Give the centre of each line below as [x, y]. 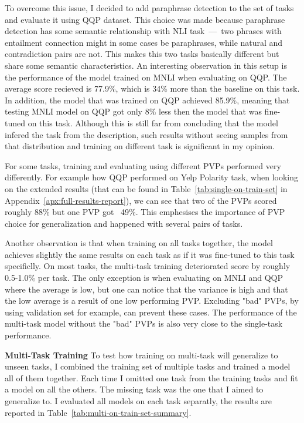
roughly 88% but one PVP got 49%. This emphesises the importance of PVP [145, 212]
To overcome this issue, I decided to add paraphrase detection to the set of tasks [149, 8]
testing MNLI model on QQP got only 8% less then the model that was [133, 111]
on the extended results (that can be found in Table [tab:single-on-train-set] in [146, 188]
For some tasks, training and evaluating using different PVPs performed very [143, 165]
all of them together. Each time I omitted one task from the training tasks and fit [151, 377]
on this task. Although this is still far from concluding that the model [153, 122]
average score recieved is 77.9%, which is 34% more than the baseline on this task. [152, 88]
